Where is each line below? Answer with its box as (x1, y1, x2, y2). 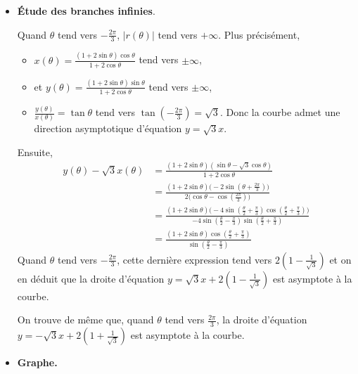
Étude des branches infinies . (17, 4, 155, 18)
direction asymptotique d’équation (34, 121, 182, 136)
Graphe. (17, 355, 58, 370)
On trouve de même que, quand (17, 312, 154, 327)
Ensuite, (17, 144, 53, 159)
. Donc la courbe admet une (219, 105, 340, 120)
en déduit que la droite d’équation (17, 271, 165, 285)
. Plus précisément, (218, 27, 300, 41)
